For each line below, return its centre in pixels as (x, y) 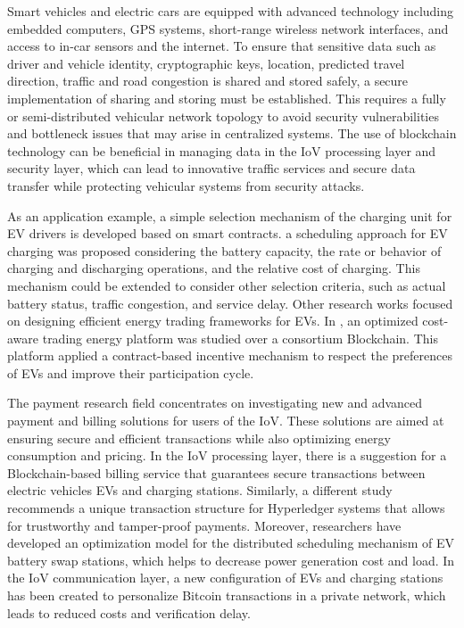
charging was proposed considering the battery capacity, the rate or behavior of (224, 250)
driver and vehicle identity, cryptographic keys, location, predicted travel (206, 63)
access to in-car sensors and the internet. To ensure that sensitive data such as (222, 46)
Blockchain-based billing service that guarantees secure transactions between (216, 472)
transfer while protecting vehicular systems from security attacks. (186, 185)
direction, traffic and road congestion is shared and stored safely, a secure (208, 81)
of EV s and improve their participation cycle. (131, 372)
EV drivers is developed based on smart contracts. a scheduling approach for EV (228, 233)
